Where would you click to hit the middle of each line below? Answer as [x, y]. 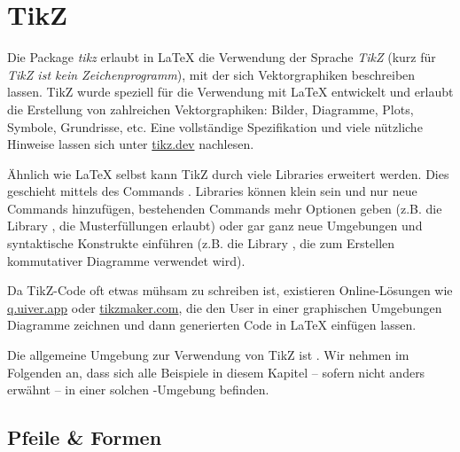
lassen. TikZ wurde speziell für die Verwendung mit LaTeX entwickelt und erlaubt [230, 92]
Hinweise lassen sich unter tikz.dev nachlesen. [131, 144]
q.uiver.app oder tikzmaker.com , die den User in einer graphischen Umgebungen [225, 307]
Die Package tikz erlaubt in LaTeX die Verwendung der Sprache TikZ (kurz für [222, 57]
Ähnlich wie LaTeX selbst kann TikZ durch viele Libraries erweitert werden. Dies [228, 173]
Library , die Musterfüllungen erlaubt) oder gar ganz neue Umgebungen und [215, 226]
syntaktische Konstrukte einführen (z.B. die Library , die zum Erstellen [201, 243]
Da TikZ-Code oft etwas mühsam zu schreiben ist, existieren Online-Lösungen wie [230, 290]
